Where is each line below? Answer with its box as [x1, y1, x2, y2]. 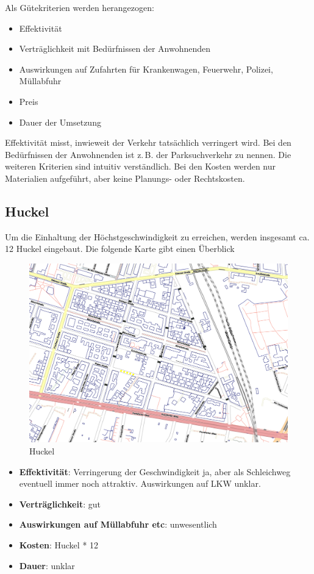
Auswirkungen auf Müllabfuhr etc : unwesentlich [19, 518, 217, 531]
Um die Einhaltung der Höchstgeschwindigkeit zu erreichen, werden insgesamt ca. [5, 230, 310, 243]
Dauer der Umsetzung [19, 115, 101, 128]
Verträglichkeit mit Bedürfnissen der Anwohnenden [19, 42, 210, 55]
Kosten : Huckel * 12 [19, 539, 99, 551]
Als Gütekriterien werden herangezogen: [5, 1, 154, 13]
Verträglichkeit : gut [19, 497, 101, 510]
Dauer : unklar [19, 559, 75, 572]
